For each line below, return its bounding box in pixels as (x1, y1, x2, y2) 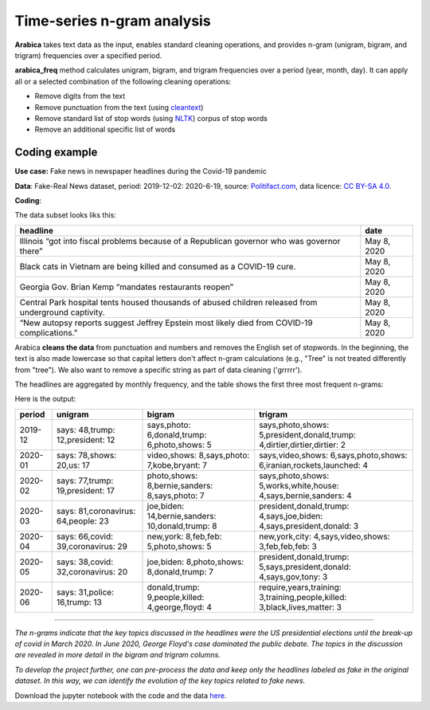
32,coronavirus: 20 (56, 566, 128, 577)
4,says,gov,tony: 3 (259, 571, 328, 582)
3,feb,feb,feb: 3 (259, 540, 318, 551)
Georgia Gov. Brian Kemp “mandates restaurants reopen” (19, 281, 234, 292)
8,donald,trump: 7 (147, 566, 214, 577)
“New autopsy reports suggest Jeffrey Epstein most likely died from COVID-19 (19, 317, 314, 328)
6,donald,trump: (147, 429, 207, 440)
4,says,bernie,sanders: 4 (259, 490, 352, 501)
